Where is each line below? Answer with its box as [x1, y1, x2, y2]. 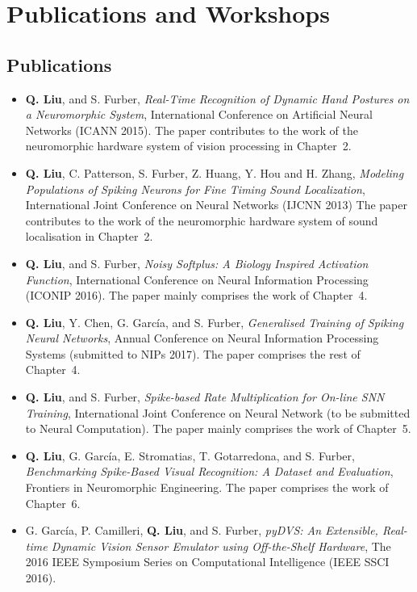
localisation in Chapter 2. [25, 228, 153, 245]
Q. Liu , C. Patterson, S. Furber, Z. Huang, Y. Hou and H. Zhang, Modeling [25, 164, 404, 181]
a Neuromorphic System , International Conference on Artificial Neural [25, 106, 373, 123]
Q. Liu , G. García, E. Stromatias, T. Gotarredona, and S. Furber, [25, 447, 355, 464]
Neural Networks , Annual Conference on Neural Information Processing [25, 330, 379, 346]
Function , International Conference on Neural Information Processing [25, 271, 369, 288]
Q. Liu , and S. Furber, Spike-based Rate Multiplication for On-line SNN [25, 388, 385, 405]
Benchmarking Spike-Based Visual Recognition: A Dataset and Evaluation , [25, 463, 394, 480]
